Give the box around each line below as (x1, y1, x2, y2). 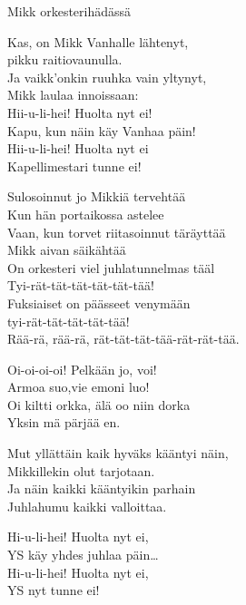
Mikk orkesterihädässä (7, 2, 132, 20)
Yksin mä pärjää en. (7, 413, 121, 432)
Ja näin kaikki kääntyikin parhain (7, 479, 196, 498)
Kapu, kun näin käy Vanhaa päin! (7, 121, 196, 140)
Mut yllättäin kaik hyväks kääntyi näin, (7, 444, 229, 463)
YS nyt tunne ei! (7, 581, 100, 600)
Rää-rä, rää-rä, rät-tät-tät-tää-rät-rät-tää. (7, 329, 240, 348)
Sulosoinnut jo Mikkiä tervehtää (7, 187, 186, 206)
